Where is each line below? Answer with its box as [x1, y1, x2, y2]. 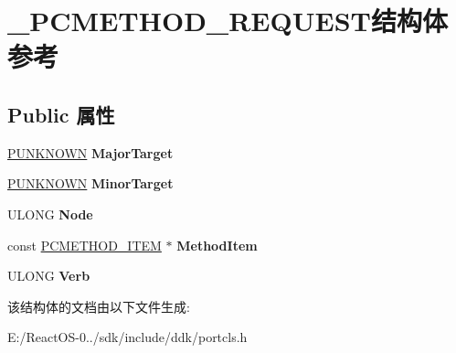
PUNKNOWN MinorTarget [7, 174, 174, 193]
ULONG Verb [7, 266, 90, 285]
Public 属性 [7, 100, 115, 128]
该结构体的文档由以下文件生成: [7, 296, 190, 316]
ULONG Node [7, 204, 93, 223]
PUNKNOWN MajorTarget [7, 143, 174, 162]
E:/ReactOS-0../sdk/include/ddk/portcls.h [7, 327, 248, 347]
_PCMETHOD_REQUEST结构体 [7, 2, 448, 39]
